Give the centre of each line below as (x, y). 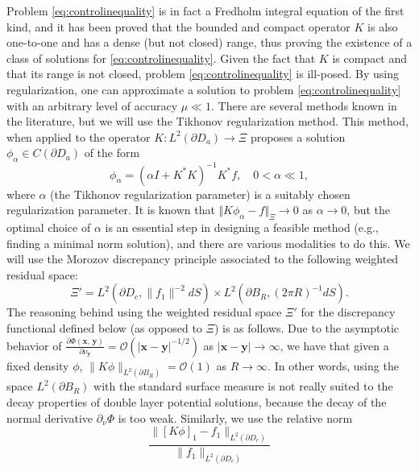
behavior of (34, 345)
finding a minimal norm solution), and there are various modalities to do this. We (208, 243)
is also (383, 26)
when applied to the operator (79, 136)
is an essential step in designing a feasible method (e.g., (242, 227)
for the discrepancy (348, 312)
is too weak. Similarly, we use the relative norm (235, 417)
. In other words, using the (333, 365)
